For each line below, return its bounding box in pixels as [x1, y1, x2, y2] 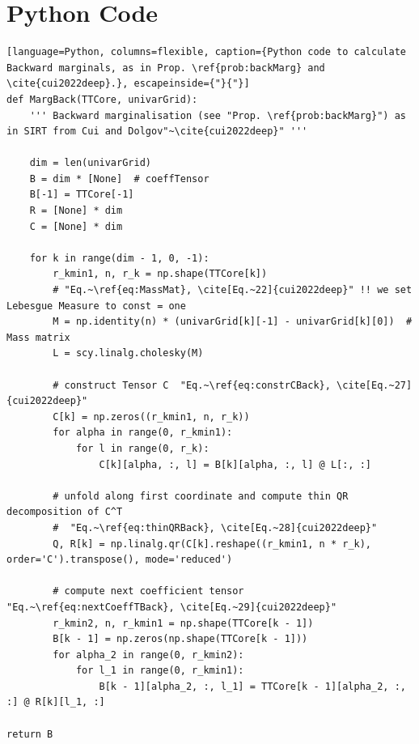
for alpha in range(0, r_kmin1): [53, 427, 233, 439]
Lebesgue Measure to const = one [6, 300, 186, 312]
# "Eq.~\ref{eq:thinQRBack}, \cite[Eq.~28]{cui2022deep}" [53, 521, 378, 534]
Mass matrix [6, 331, 70, 343]
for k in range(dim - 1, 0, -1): [29, 252, 209, 264]
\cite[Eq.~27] [336, 379, 413, 391]
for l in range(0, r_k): [75, 442, 209, 454]
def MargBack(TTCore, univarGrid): [6, 93, 198, 105]
